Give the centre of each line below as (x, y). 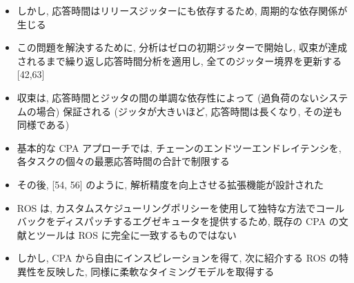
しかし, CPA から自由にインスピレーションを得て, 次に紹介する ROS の (178, 258)
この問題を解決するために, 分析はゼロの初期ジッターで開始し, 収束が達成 (182, 47)
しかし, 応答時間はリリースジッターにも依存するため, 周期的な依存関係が (182, 10)
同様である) (43, 125)
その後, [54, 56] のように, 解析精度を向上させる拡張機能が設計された (170, 184)
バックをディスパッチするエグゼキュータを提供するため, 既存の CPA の (178, 221)
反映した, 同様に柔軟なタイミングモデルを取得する (160, 271)
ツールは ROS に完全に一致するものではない (136, 234)
